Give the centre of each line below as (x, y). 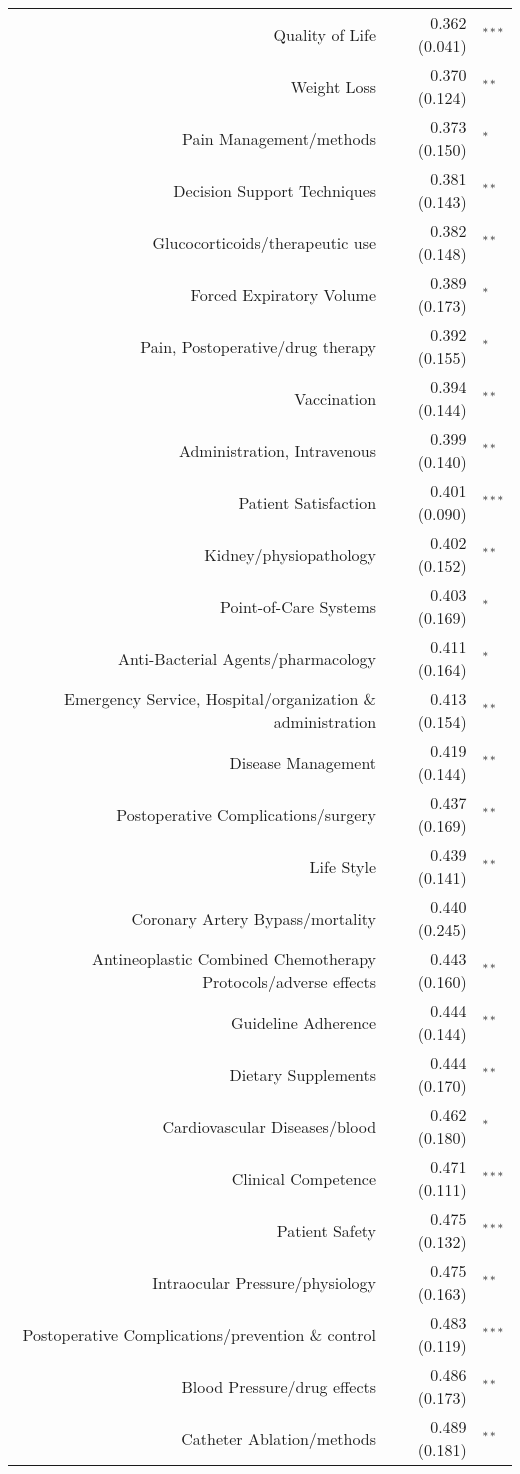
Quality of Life (325, 34)
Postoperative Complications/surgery (246, 814)
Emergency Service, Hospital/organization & (220, 698)
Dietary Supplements (303, 1074)
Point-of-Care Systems (298, 606)
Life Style (343, 866)
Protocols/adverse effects (289, 981)
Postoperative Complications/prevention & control (199, 1334)
